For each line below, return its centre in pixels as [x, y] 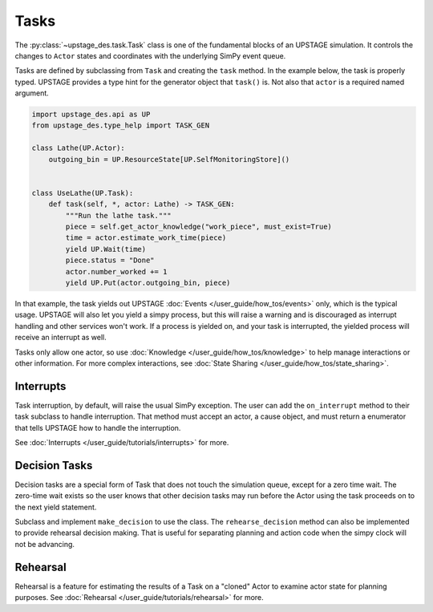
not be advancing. [45, 544]
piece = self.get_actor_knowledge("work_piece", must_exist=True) [199, 227]
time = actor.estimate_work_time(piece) [146, 238]
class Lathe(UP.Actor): [79, 148]
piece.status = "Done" [110, 260]
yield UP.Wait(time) [106, 249]
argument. [32, 93]
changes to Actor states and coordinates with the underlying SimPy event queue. [150, 55]
